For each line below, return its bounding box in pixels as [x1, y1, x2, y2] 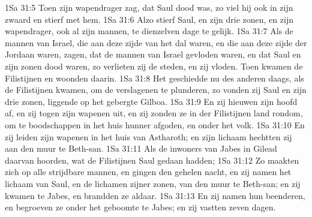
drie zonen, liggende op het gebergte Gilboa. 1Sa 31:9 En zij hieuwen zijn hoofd [5, 95, 298, 107]
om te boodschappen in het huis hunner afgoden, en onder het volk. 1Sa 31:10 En [5, 118, 305, 131]
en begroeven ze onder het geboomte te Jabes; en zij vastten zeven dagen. [5, 201, 276, 213]
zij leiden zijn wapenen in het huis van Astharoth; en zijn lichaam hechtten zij [5, 130, 292, 143]
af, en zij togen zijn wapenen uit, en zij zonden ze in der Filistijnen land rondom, [5, 107, 303, 119]
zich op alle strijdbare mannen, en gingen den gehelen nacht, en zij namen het [5, 165, 292, 178]
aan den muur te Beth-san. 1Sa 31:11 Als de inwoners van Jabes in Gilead [5, 142, 277, 155]
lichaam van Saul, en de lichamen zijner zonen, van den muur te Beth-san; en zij [5, 177, 301, 189]
